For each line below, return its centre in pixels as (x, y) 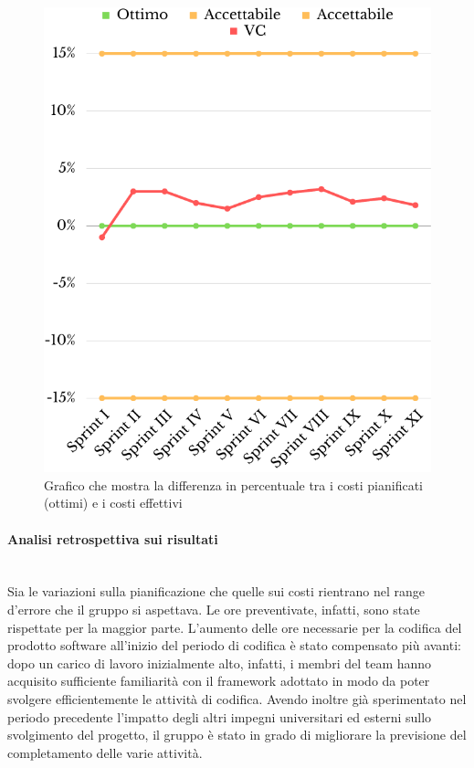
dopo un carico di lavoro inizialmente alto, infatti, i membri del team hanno (220, 663)
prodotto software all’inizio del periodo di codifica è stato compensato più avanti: (234, 645)
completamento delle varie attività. (105, 752)
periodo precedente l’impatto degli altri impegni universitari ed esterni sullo (220, 716)
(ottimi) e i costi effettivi (113, 503)
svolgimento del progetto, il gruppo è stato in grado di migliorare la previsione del (237, 735)
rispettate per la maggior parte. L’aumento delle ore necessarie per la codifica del (235, 627)
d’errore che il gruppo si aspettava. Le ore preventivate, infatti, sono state (214, 609)
